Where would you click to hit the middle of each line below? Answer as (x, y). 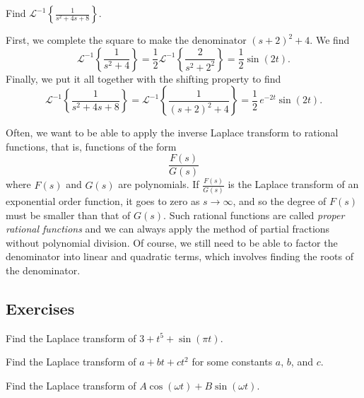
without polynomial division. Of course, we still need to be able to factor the (172, 242)
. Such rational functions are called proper (254, 215)
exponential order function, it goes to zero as (103, 201)
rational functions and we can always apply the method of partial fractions (168, 229)
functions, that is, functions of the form (91, 146)
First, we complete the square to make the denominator (126, 40)
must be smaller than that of (68, 215)
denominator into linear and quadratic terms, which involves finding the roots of (180, 256)
